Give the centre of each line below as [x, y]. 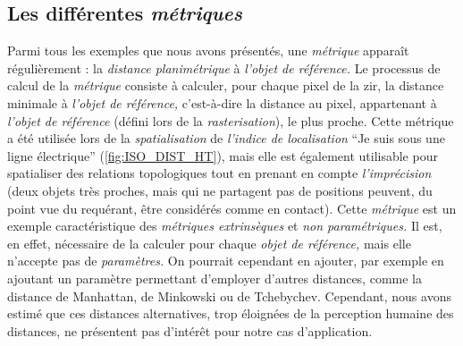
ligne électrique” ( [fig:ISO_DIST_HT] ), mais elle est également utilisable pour [223, 155]
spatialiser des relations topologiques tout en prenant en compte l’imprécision [219, 173]
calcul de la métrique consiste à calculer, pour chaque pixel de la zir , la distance [226, 85]
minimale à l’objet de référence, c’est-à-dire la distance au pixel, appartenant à [222, 102]
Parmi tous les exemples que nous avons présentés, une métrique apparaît [208, 51]
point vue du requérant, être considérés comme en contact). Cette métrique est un [232, 208]
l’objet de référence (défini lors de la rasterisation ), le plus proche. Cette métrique [231, 120]
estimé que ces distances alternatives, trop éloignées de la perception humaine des [231, 313]
